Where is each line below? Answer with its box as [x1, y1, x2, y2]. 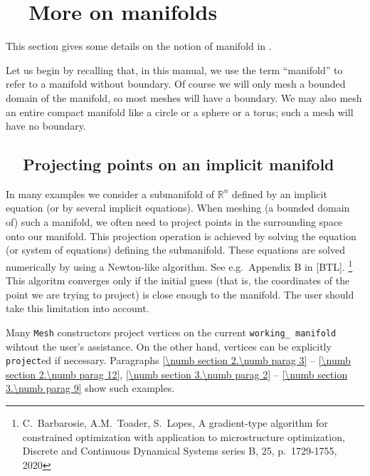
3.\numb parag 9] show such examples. [6, 381, 175, 395]
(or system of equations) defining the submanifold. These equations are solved [6, 242, 346, 257]
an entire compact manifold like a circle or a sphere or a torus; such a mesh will [6, 104, 354, 119]
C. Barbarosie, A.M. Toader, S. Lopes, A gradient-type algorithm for [22, 415, 328, 430]
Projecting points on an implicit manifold [23, 153, 334, 175]
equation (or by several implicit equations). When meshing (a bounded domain [6, 200, 350, 215]
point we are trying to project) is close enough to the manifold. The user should [6, 286, 354, 301]
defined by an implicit [232, 186, 327, 201]
